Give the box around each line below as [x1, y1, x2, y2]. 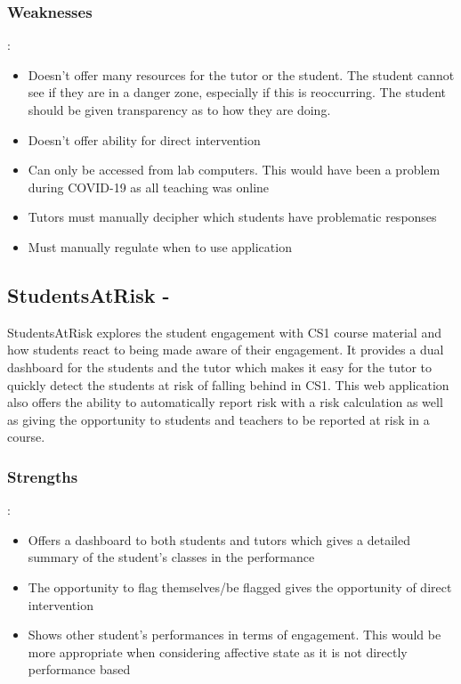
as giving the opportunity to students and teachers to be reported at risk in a [7, 410, 430, 428]
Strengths [7, 465, 78, 487]
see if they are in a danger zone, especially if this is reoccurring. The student [28, 83, 446, 102]
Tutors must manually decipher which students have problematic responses [28, 208, 437, 226]
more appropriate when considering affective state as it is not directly [28, 642, 408, 661]
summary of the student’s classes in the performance [28, 548, 315, 566]
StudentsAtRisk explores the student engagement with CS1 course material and [7, 322, 441, 341]
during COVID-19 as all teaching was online [28, 177, 270, 196]
